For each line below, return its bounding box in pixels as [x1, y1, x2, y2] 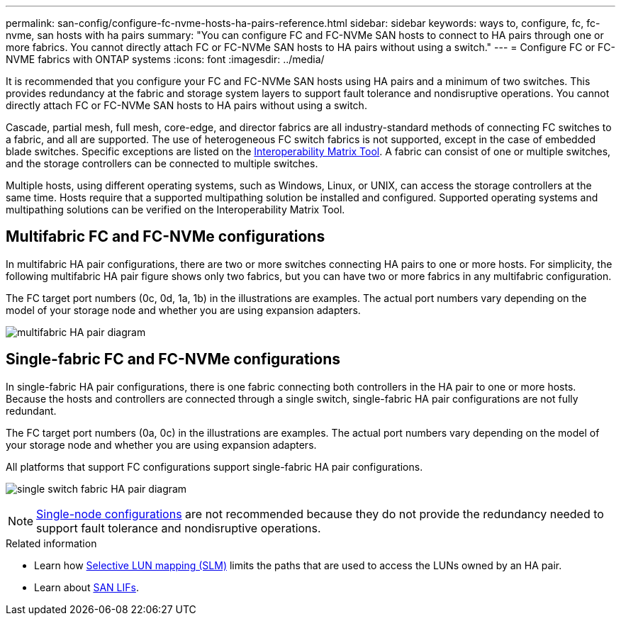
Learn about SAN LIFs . [34, 581, 139, 593]
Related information [6, 537, 97, 549]
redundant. [6, 404, 57, 417]
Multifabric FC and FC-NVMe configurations [6, 228, 325, 246]
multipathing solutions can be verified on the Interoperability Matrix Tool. [6, 203, 345, 216]
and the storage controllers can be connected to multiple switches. [6, 157, 318, 169]
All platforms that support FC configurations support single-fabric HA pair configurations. [6, 460, 423, 473]
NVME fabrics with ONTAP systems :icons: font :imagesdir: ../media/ [6, 53, 325, 65]
